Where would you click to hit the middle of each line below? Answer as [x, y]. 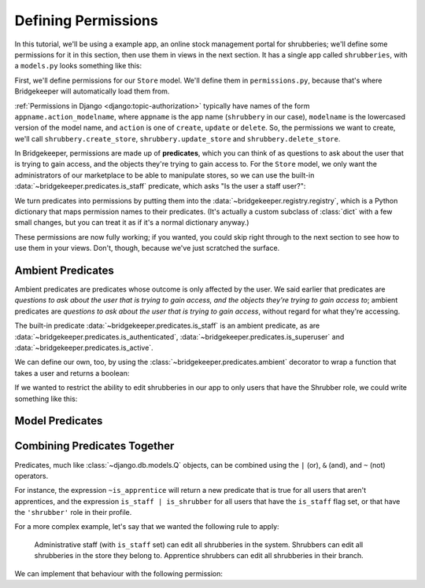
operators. [31, 476]
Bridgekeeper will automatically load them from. [92, 91]
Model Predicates [59, 421]
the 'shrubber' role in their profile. [73, 513]
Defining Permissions [87, 20]
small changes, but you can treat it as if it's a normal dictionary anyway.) [132, 222]
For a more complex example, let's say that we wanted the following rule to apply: [147, 527]
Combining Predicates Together [94, 446]
